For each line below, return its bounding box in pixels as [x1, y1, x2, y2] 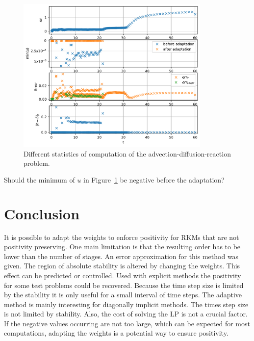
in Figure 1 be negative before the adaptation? [83, 174, 225, 184]
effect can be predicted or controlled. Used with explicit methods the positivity [4, 270, 241, 280]
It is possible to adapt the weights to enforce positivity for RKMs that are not [4, 232, 239, 242]
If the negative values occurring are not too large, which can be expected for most [4, 318, 250, 328]
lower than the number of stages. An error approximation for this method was [4, 251, 239, 261]
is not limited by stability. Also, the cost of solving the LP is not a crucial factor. [4, 309, 248, 319]
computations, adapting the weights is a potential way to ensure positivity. [4, 328, 229, 338]
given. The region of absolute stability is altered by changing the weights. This [4, 261, 240, 271]
